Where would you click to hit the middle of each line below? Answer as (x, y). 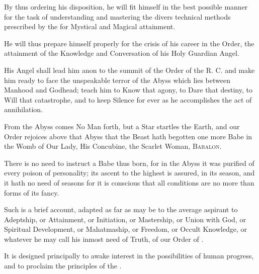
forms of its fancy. (32, 192)
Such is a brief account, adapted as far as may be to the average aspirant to (121, 209)
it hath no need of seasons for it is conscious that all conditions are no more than (129, 182)
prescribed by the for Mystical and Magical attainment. (90, 26)
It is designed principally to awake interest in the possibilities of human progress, (129, 256)
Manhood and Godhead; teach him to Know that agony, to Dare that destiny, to (128, 90)
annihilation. (24, 109)
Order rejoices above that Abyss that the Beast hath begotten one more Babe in (128, 136)
